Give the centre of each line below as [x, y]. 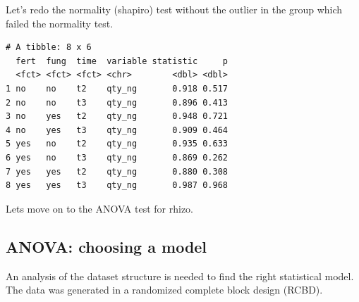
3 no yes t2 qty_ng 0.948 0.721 [117, 117]
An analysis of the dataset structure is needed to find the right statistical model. [180, 276]
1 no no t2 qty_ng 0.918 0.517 [117, 88]
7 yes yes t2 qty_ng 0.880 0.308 [117, 171]
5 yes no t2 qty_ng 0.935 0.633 [117, 144]
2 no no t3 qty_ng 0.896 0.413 [117, 102]
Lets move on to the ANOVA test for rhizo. [99, 208]
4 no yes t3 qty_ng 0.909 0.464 [117, 130]
